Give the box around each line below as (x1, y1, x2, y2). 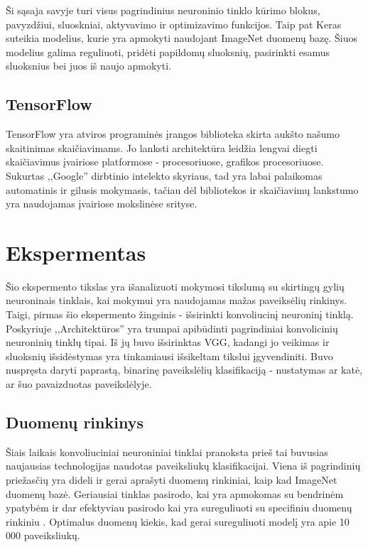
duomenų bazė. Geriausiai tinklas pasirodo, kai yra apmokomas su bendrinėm (6, 486, 344, 501)
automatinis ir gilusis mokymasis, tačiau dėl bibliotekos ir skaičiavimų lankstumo (6, 182, 359, 197)
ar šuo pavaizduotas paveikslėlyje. (6, 377, 152, 391)
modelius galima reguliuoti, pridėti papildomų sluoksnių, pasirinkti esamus (6, 44, 330, 59)
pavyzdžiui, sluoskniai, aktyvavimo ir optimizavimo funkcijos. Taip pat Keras (6, 16, 342, 31)
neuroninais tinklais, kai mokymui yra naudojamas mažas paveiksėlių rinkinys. (6, 293, 347, 308)
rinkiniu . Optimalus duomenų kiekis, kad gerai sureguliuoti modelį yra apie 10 (6, 514, 350, 529)
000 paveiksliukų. (6, 528, 80, 543)
